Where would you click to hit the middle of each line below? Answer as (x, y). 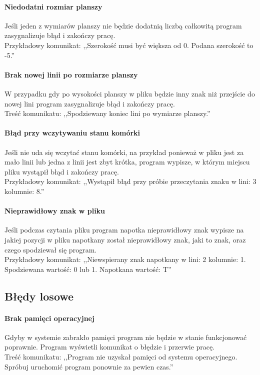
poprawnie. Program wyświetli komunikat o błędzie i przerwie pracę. (110, 347)
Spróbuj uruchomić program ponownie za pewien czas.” (89, 366)
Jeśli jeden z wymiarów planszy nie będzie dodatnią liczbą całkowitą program (123, 25)
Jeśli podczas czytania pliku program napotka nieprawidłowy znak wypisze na (124, 230)
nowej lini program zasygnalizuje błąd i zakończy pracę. (90, 103)
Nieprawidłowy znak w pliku (55, 211)
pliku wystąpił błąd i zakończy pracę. (62, 171)
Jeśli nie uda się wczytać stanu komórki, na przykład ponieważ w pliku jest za (124, 152)
